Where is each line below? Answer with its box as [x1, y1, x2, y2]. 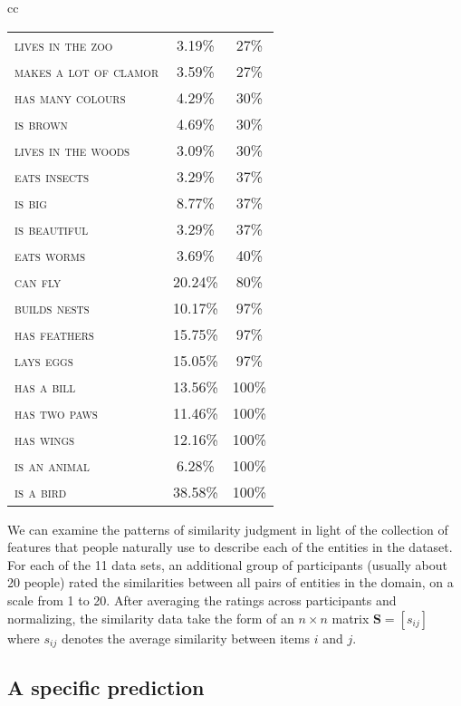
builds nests [14, 296, 90, 318]
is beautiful [14, 218, 89, 239]
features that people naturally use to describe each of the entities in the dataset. [7, 537, 453, 556]
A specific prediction [7, 673, 205, 701]
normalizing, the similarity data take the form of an [7, 608, 294, 627]
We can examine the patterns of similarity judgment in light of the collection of [7, 519, 448, 538]
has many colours [14, 86, 126, 108]
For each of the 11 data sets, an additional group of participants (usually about [7, 555, 448, 574]
